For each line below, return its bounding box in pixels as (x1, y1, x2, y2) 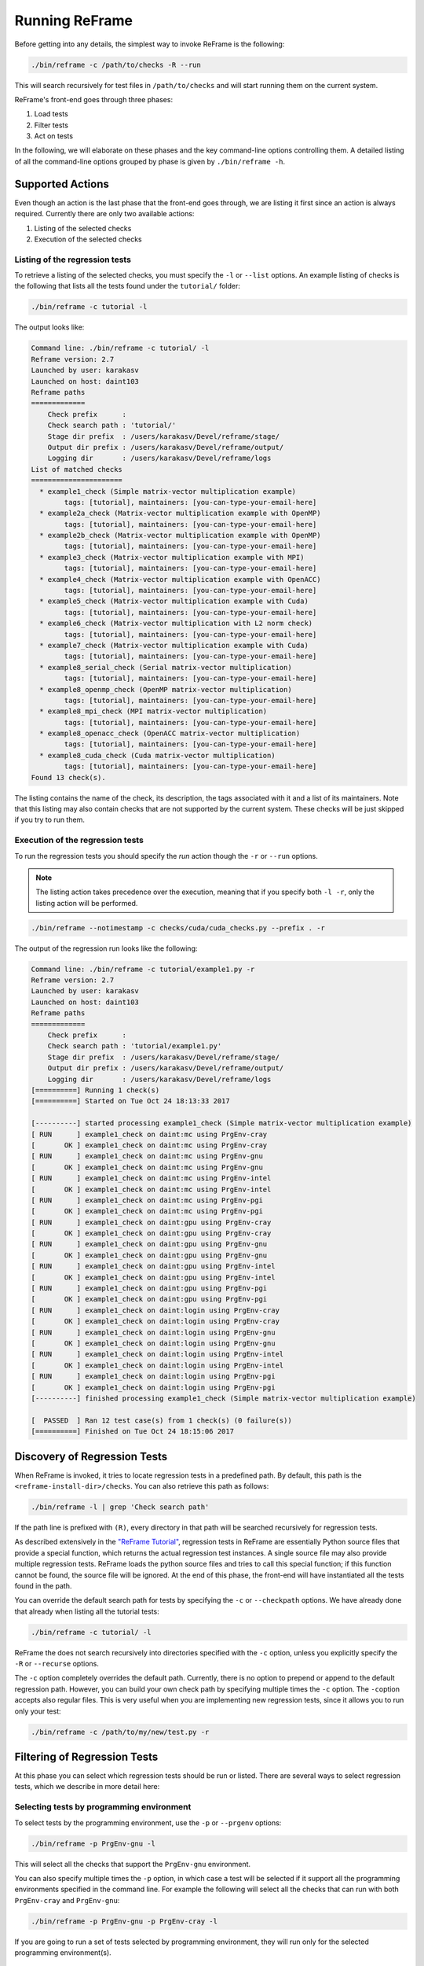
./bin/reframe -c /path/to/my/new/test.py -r (31, 1727, 210, 1736)
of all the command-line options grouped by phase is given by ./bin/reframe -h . (14, 156, 286, 166)
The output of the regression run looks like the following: (14, 944, 198, 953)
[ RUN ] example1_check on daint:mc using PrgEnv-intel (31, 1174, 272, 1183)
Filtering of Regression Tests (14, 1751, 159, 1763)
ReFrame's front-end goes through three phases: (14, 94, 173, 104)
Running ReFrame (14, 12, 133, 29)
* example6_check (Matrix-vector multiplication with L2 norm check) (39, 619, 313, 628)
